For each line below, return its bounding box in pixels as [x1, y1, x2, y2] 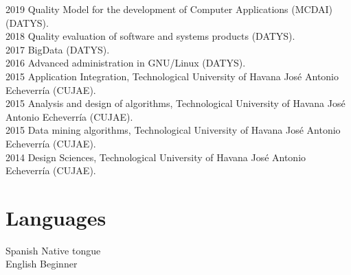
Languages [5, 203, 106, 231]
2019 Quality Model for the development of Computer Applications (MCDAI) [5, 2, 332, 16]
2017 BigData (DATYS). [5, 42, 110, 56]
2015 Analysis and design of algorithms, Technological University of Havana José [5, 96, 346, 110]
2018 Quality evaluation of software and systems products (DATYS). [5, 29, 295, 43]
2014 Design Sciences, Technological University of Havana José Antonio [5, 150, 306, 164]
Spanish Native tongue [5, 243, 101, 257]
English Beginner [5, 256, 78, 271]
